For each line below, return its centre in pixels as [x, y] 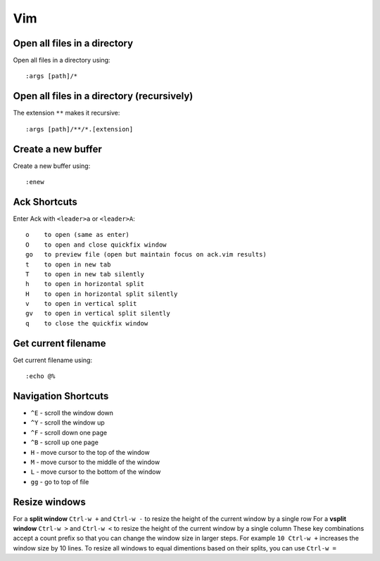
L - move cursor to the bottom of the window [96, 472]
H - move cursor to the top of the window [90, 452]
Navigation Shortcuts [61, 396]
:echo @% [40, 376]
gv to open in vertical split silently [98, 314]
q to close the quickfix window [87, 323]
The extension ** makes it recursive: [66, 113]
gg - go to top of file [60, 482]
